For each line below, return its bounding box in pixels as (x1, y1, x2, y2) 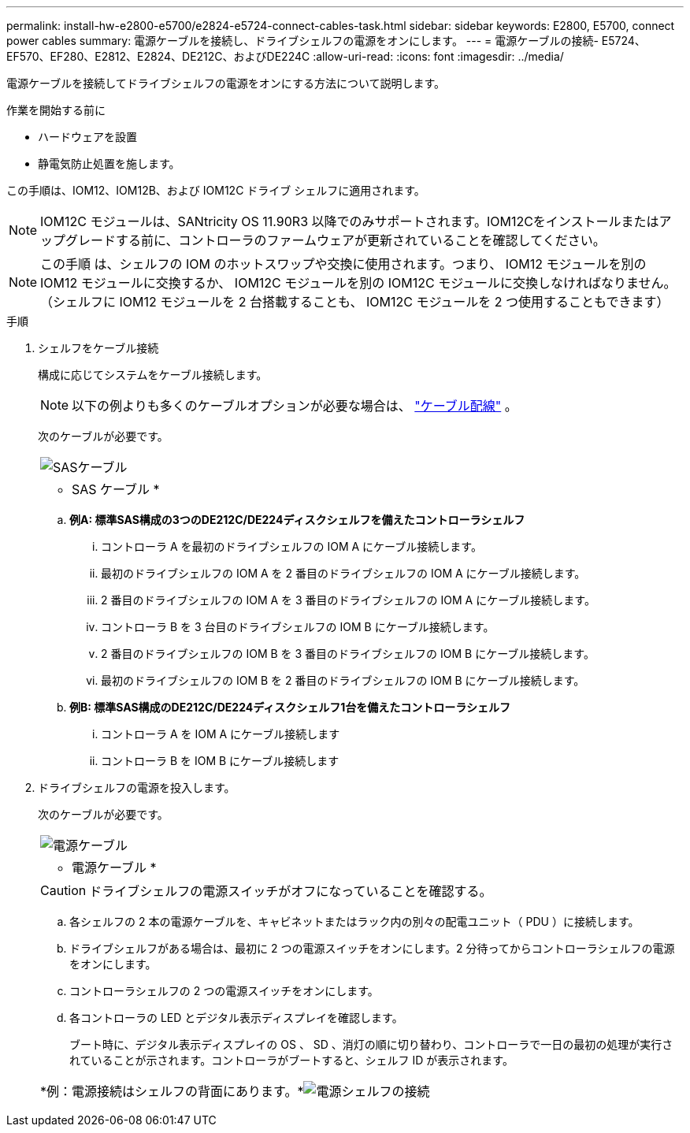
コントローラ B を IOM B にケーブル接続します (101, 754, 339, 767)
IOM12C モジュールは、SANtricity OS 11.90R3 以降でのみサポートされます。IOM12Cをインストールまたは (40, 214, 659, 229)
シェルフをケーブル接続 (38, 341, 159, 355)
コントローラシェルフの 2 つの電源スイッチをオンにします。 (69, 984, 379, 997)
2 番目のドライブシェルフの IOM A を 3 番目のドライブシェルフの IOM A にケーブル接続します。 (101, 593, 595, 607)
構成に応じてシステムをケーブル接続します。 (38, 368, 268, 381)
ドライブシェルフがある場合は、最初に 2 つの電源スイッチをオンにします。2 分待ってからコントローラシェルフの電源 (69, 942, 675, 955)
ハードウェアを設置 (38, 130, 137, 143)
